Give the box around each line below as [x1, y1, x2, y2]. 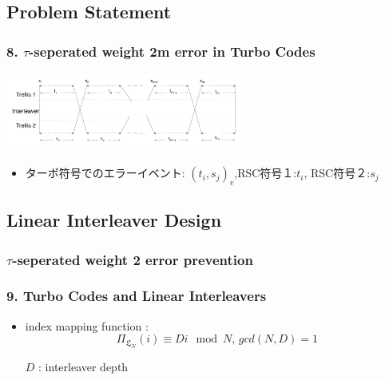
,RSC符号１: [234, 164, 297, 181]
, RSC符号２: [304, 164, 371, 181]
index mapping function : [25, 317, 149, 334]
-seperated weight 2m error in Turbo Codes [29, 41, 316, 61]
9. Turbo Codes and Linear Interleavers [6, 286, 267, 306]
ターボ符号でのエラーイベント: [25, 164, 185, 181]
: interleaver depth [38, 358, 129, 374]
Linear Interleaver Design [6, 208, 222, 232]
